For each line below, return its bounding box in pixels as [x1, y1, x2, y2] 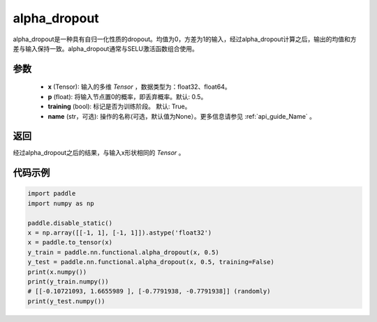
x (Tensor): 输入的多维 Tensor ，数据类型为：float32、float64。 [47, 82, 231, 91]
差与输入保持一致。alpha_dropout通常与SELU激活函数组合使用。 [13, 44, 198, 52]
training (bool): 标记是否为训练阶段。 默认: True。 [47, 102, 191, 111]
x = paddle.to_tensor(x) [27, 238, 113, 247]
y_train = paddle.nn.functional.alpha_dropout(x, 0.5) [27, 248, 219, 256]
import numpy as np [27, 199, 94, 207]
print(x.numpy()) [27, 268, 87, 276]
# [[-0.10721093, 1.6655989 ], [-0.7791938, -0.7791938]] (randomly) [27, 287, 271, 295]
